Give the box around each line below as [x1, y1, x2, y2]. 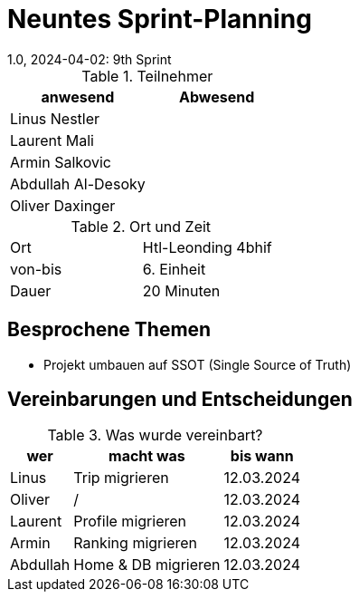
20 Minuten [142, 281, 221, 300]
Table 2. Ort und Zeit [71, 217, 212, 236]
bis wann [230, 447, 294, 466]
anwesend [41, 87, 115, 106]
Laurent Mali [10, 130, 94, 150]
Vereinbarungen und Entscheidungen [7, 388, 353, 411]
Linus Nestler [10, 109, 100, 128]
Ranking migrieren [73, 534, 197, 553]
